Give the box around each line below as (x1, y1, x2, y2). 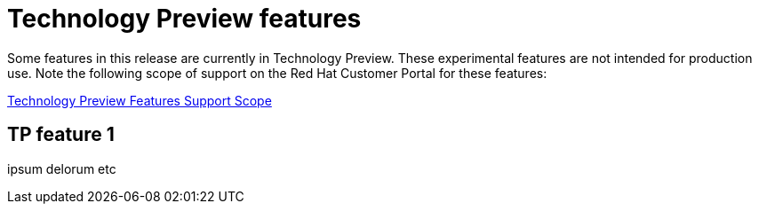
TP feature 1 (7, 123, 115, 146)
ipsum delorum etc (7, 160, 116, 176)
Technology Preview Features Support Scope (7, 92, 272, 108)
